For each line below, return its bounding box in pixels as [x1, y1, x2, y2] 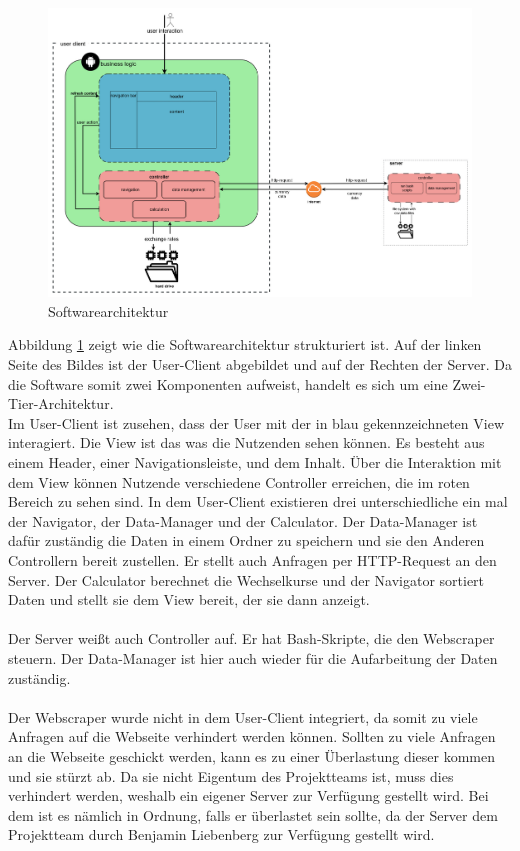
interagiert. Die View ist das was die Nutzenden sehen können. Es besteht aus [8, 432, 485, 453]
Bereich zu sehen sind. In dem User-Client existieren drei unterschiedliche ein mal [8, 491, 508, 512]
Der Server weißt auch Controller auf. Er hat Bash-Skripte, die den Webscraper [8, 628, 495, 649]
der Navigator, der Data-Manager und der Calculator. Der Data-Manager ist [8, 510, 478, 531]
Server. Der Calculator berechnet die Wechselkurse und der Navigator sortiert [8, 569, 485, 590]
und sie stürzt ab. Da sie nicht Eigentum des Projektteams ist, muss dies [8, 765, 454, 786]
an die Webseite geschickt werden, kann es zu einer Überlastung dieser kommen [8, 745, 495, 766]
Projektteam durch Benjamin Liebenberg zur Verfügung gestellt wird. [8, 824, 435, 845]
